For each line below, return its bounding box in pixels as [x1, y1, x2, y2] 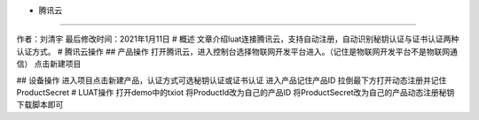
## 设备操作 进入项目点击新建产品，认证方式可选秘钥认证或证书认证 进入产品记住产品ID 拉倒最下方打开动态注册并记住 [16, 75, 447, 86]
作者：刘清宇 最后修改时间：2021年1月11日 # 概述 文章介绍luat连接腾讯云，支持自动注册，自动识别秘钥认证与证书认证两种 [16, 34, 459, 44]
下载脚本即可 [16, 100, 64, 110]
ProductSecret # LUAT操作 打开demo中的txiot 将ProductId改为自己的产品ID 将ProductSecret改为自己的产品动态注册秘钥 [16, 86, 455, 97]
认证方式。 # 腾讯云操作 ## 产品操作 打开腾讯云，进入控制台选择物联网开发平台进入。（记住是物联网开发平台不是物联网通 [16, 46, 459, 56]
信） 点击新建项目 [16, 58, 82, 70]
